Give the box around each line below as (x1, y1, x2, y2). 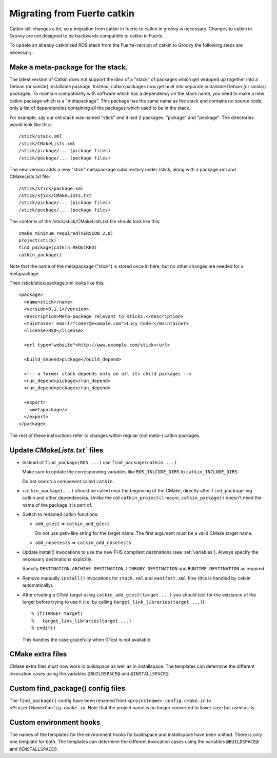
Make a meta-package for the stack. (9, 63, 128, 71)
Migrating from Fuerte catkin (9, 8, 134, 19)
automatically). (22, 582, 54, 588)
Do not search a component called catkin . (22, 478, 114, 484)
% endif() (31, 625, 56, 631)
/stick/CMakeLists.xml (18, 141, 76, 146)
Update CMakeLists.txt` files (9, 446, 104, 454)
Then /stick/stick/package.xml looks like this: (9, 280, 105, 286)
